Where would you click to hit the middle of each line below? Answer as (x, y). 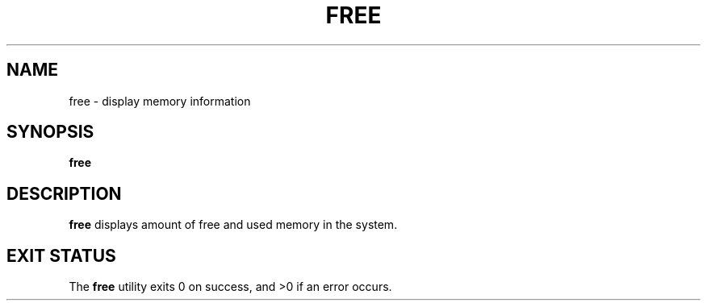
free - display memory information (160, 101)
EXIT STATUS (61, 255)
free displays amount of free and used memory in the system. (233, 225)
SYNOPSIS (50, 132)
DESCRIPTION (64, 193)
